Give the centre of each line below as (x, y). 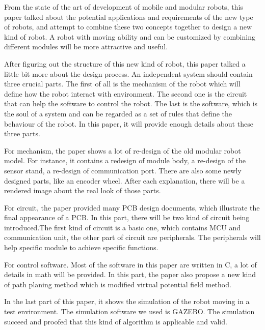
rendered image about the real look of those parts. (83, 190)
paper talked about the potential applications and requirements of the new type (129, 17)
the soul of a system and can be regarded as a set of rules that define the (118, 113)
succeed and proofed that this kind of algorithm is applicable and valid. (116, 321)
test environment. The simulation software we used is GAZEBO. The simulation (129, 311)
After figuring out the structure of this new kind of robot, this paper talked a (125, 63)
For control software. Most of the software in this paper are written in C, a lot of (130, 264)
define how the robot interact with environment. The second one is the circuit (126, 93)
